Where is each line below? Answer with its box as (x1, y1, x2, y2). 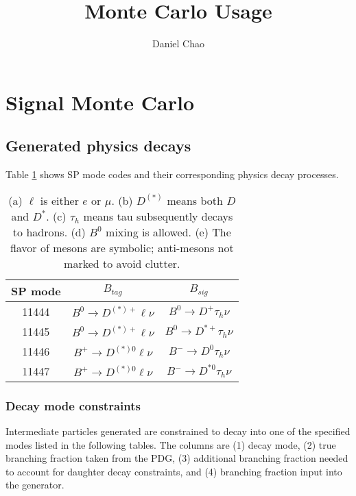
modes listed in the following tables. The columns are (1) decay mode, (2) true (5, 437, 336, 451)
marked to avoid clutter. (64, 255, 180, 271)
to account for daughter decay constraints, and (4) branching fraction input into (5, 464, 342, 478)
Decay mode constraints (5, 397, 141, 414)
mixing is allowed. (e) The (106, 223, 231, 240)
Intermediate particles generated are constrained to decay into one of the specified (5, 423, 351, 438)
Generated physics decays (5, 135, 191, 156)
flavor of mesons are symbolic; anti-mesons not (10, 239, 234, 256)
